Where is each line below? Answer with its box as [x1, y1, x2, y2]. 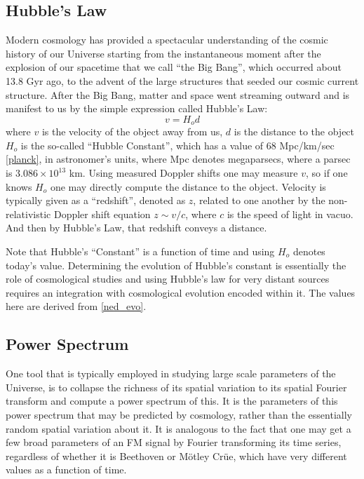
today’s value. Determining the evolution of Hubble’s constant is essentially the [6, 257, 346, 272]
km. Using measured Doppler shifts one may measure [69, 166, 298, 180]
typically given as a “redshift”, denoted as [6, 193, 186, 208]
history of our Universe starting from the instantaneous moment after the [6, 46, 321, 60]
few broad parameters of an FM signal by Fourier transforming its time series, [6, 435, 342, 450]
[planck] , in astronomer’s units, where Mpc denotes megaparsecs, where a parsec [6, 151, 351, 166]
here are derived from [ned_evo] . [6, 299, 147, 313]
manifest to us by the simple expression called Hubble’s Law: [6, 101, 268, 116]
